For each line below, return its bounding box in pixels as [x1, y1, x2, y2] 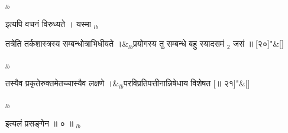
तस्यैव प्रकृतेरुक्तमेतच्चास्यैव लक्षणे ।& [5, 77, 119, 89]
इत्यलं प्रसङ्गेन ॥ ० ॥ [5, 116, 73, 129]
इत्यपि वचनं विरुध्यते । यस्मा [5, 17, 91, 30]
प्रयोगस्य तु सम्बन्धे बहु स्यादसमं [132, 37, 225, 50]
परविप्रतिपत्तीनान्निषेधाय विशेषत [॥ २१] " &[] [124, 77, 250, 89]
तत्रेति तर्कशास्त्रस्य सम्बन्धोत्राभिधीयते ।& [5, 37, 129, 50]
